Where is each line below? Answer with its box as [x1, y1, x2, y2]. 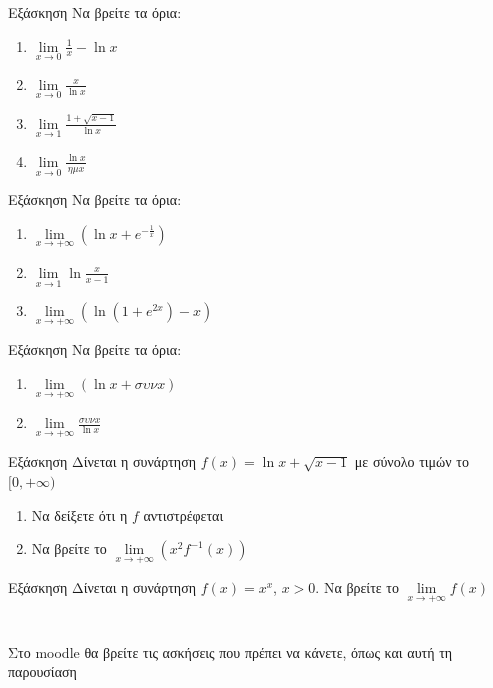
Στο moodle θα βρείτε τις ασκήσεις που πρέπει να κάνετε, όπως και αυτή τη [8, 641, 453, 662]
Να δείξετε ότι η [31, 504, 128, 525]
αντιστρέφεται [143, 504, 224, 525]
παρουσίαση [8, 661, 77, 682]
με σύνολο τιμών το [354, 451, 469, 472]
